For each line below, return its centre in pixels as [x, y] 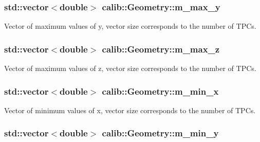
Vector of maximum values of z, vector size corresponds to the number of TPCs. [130, 68]
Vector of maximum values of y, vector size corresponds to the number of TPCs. [130, 26]
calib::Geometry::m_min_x [160, 91]
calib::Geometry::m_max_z [161, 49]
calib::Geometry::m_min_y [160, 133]
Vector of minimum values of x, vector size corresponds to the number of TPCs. [130, 110]
